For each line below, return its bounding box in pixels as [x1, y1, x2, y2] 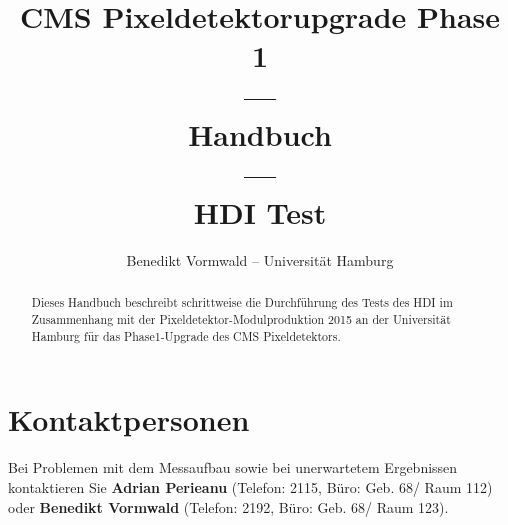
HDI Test [193, 192, 327, 233]
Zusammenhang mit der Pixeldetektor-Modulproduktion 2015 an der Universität [31, 311, 451, 328]
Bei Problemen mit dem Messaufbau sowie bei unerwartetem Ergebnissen [8, 457, 458, 478]
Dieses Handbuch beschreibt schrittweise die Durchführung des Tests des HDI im [31, 294, 453, 311]
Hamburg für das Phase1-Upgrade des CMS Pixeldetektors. [31, 327, 341, 344]
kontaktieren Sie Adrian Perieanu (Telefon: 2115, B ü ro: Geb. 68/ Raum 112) [8, 476, 493, 497]
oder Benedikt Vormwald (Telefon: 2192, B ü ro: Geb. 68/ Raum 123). [8, 496, 449, 517]
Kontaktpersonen [8, 399, 250, 440]
